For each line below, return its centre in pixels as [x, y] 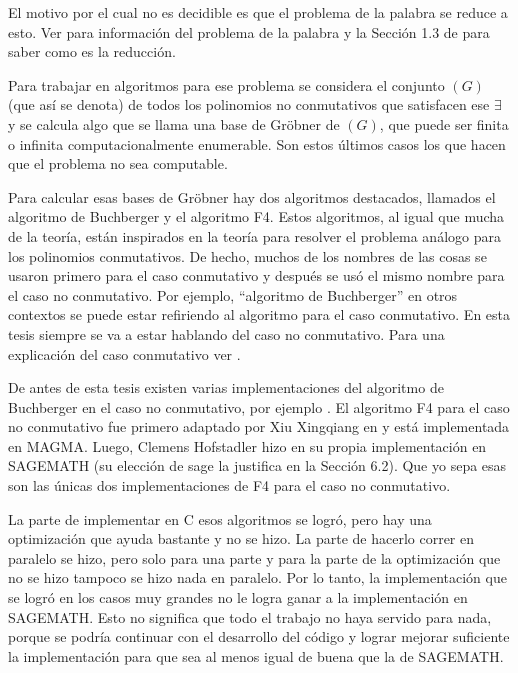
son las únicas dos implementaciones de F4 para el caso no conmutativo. [229, 485]
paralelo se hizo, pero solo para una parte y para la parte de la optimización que [254, 557]
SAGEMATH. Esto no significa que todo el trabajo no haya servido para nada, [250, 616]
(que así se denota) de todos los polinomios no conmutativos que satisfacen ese [249, 104]
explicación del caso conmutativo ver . [124, 353]
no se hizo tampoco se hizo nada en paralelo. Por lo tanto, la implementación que [257, 577]
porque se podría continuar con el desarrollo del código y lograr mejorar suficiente [259, 636]
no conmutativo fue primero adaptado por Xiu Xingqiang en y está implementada [259, 426]
